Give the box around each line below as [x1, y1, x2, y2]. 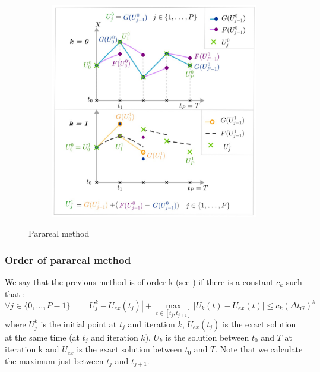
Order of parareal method [5, 252, 131, 267]
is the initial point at [40, 317, 117, 330]
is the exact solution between [77, 343, 182, 355]
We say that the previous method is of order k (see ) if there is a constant [5, 275, 274, 288]
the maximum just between [5, 354, 104, 367]
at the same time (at [5, 330, 80, 343]
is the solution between [165, 330, 249, 343]
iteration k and [5, 343, 59, 355]
